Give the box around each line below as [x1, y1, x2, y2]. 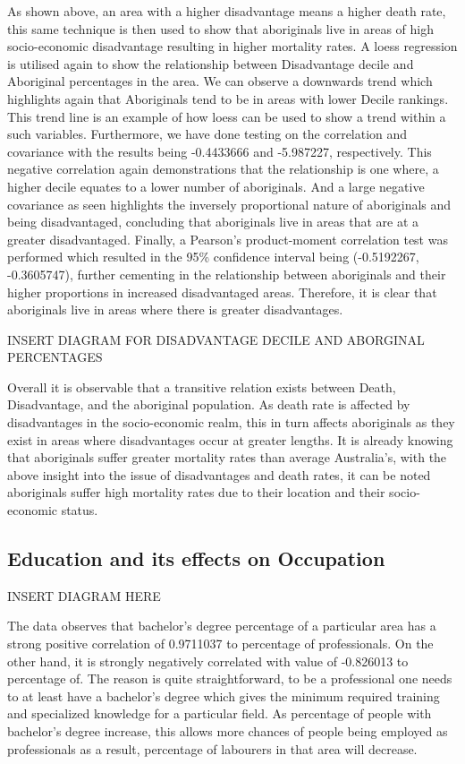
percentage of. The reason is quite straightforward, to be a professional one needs [7, 669, 452, 688]
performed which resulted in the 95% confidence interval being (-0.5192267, [7, 247, 419, 266]
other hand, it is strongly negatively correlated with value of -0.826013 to [7, 651, 409, 670]
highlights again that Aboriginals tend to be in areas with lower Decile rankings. [7, 89, 449, 107]
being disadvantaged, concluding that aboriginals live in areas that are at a [7, 212, 419, 231]
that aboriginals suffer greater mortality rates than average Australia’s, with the [7, 448, 447, 467]
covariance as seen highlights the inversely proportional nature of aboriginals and [7, 194, 452, 213]
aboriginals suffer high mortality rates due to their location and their [7, 483, 385, 502]
